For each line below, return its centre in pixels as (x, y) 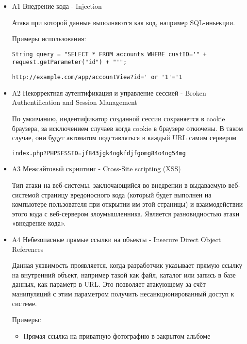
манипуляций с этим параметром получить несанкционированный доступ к (123, 293)
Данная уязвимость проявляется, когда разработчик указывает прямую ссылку (127, 265)
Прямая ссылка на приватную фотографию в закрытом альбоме (117, 336)
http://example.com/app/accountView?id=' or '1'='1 (97, 77)
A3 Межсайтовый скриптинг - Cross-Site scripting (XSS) (96, 169)
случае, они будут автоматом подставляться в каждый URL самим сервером (124, 138)
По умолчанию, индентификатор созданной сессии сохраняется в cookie (118, 118)
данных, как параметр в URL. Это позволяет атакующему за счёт (109, 284)
